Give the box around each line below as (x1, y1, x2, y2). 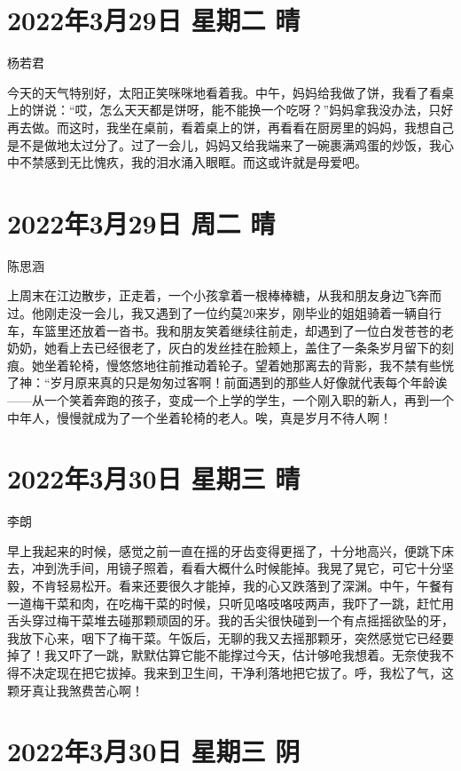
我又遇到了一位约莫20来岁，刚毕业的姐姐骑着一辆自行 (130, 304, 441, 322)
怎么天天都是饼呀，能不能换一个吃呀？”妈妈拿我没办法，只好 (99, 100, 454, 119)
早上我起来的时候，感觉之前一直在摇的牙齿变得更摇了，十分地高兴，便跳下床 (7, 541, 454, 560)
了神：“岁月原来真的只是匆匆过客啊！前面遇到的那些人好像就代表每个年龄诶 (7, 373, 448, 392)
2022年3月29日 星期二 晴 (7, 2, 301, 38)
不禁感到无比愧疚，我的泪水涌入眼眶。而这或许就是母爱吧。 (19, 153, 367, 171)
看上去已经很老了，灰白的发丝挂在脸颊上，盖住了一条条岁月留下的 (56, 338, 441, 357)
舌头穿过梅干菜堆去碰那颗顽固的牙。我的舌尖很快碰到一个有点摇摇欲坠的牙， (7, 611, 454, 630)
